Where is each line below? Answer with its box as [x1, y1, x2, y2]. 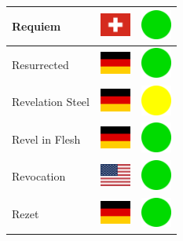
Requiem [12, 17, 61, 34]
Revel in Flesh [12, 130, 81, 147]
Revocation [12, 168, 66, 184]
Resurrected [12, 56, 69, 72]
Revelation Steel [12, 93, 90, 110]
